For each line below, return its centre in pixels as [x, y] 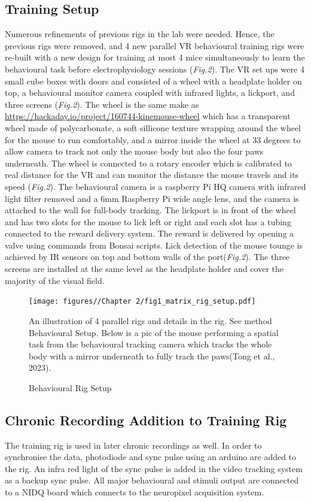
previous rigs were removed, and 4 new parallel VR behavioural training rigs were [155, 45]
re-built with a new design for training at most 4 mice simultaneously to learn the [155, 57]
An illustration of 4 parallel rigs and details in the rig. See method [150, 320]
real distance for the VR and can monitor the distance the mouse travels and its [152, 175]
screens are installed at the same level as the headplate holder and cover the [144, 269]
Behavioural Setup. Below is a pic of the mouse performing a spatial [154, 332]
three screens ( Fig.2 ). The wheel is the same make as [102, 104]
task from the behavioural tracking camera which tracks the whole [150, 344]
